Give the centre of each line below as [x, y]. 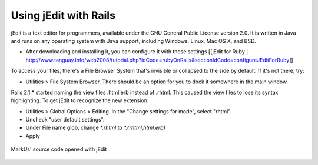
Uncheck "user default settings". [65, 120]
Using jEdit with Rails [63, 15]
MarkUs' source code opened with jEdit [59, 149]
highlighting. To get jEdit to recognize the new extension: [80, 100]
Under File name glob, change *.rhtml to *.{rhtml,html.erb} [96, 128]
